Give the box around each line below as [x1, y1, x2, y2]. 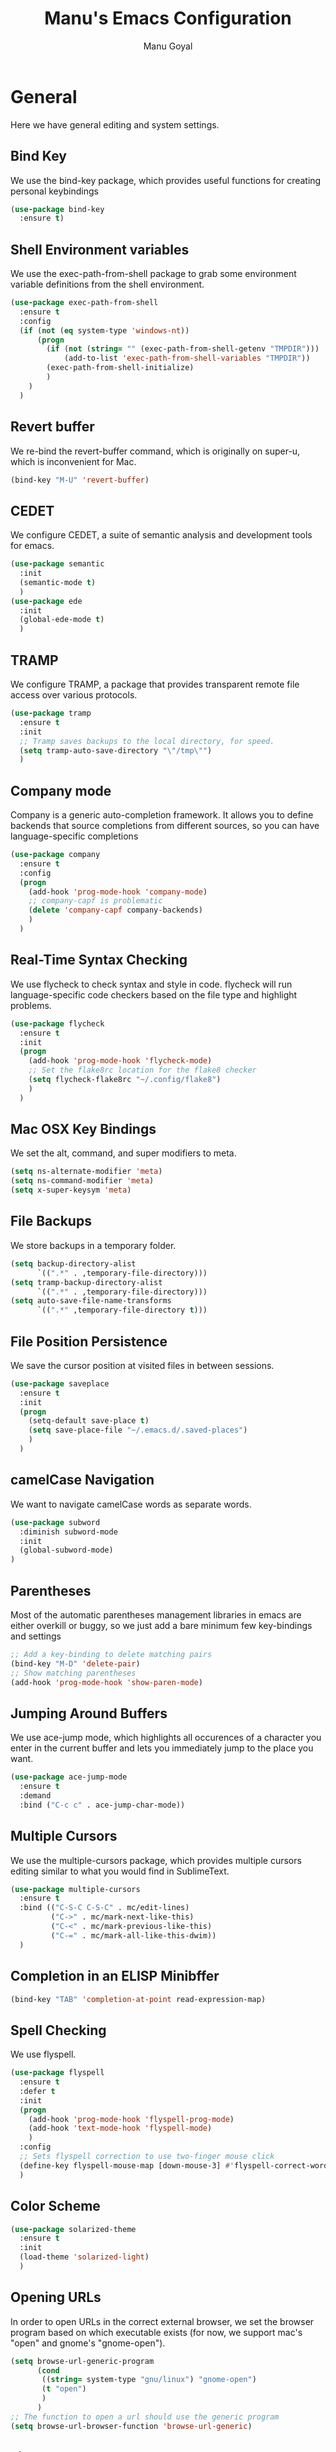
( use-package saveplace [10, 1378, 110, 1389]
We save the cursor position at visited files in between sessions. [10, 1359, 275, 1371]
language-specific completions [10, 830, 139, 842]
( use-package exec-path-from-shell [10, 298, 159, 308]
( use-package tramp [10, 708, 92, 718]
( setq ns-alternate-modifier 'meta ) [10, 1167, 163, 1177]
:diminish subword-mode [19, 1527, 118, 1537]
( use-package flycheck [10, 1018, 105, 1029]
